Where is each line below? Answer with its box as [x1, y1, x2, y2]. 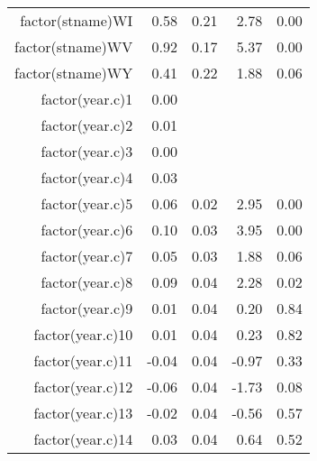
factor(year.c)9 [41, 298, 133, 318]
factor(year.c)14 [33, 429, 133, 449]
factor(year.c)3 [41, 141, 133, 161]
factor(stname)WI [20, 10, 133, 31]
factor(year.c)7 [41, 245, 133, 266]
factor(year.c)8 [41, 272, 133, 292]
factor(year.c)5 [41, 193, 133, 214]
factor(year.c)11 [33, 350, 133, 371]
